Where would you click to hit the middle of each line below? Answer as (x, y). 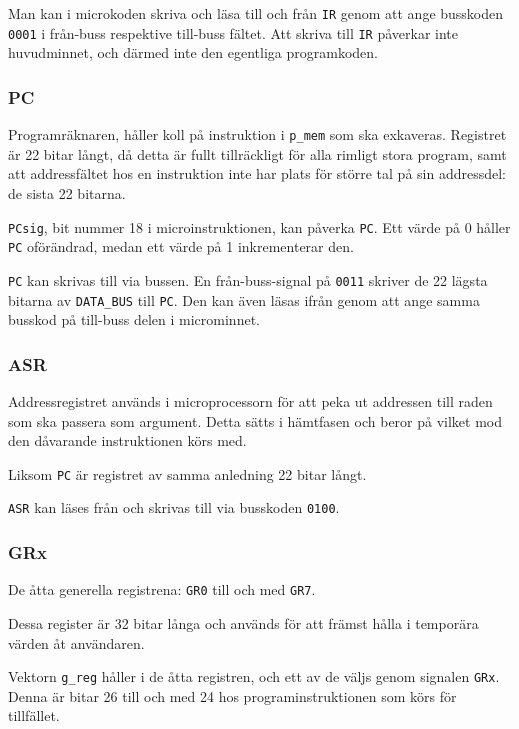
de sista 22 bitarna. (67, 192)
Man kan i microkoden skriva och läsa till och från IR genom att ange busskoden (256, 13)
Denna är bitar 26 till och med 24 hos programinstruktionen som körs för (232, 695)
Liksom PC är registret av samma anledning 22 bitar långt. (187, 473)
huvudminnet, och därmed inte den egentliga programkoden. (193, 52)
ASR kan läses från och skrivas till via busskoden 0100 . (174, 507)
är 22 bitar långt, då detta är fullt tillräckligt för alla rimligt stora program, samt (257, 153)
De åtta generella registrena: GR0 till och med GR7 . (162, 589)
